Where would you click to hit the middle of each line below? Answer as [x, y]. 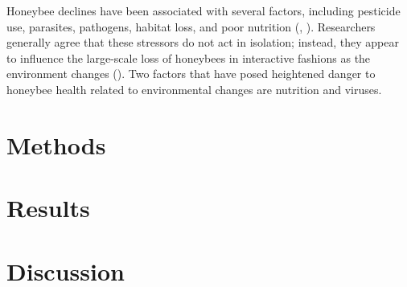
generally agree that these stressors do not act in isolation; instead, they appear [203, 42]
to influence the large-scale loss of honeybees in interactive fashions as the [189, 57]
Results [48, 208]
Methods [56, 144]
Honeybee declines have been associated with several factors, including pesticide [203, 10]
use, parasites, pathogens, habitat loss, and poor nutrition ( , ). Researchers [191, 26]
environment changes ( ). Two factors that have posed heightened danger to [191, 74]
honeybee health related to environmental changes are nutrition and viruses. [194, 89]
